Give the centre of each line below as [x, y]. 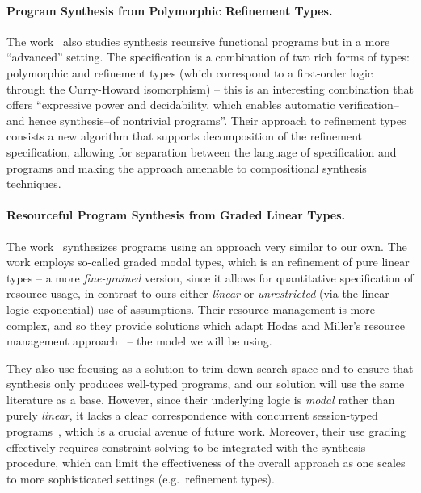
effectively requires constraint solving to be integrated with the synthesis [186, 447]
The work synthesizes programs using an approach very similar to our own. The [207, 246]
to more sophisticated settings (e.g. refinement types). [141, 478]
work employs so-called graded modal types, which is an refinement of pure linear [208, 262]
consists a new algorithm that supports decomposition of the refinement [185, 136]
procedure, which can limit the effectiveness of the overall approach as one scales [206, 463]
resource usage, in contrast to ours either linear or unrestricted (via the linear [198, 293]
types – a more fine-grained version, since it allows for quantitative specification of [210, 277]
